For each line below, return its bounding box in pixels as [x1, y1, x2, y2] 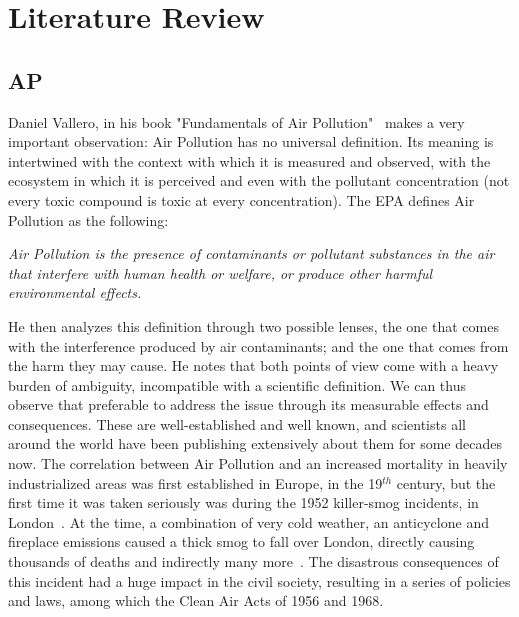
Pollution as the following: [8, 209, 169, 230]
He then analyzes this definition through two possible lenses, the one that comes [8, 315, 499, 336]
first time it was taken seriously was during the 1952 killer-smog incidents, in [8, 492, 479, 513]
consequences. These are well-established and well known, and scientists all [8, 413, 466, 434]
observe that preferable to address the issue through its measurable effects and [8, 394, 489, 415]
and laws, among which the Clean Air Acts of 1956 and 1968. [8, 590, 384, 611]
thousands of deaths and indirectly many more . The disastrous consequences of [8, 551, 499, 572]
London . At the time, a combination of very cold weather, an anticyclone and [8, 511, 489, 532]
